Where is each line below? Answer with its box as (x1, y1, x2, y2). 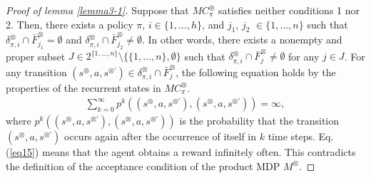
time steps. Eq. (268, 129, 334, 144)
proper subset (6, 48, 66, 63)
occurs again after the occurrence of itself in (64, 129, 257, 144)
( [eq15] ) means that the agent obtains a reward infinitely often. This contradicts (6, 145, 356, 159)
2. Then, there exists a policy (6, 16, 133, 31)
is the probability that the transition (179, 113, 340, 128)
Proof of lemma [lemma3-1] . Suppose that (6, 3, 189, 17)
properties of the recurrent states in (6, 80, 161, 95)
